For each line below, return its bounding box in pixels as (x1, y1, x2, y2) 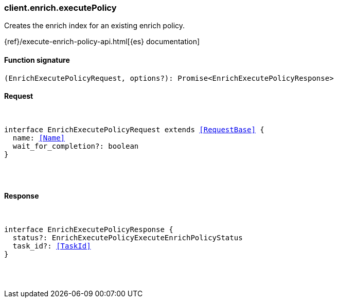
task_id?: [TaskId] (12, 242, 91, 251)
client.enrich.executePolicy (4, 3, 117, 13)
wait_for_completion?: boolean (12, 141, 139, 150)
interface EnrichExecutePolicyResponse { (4, 225, 173, 234)
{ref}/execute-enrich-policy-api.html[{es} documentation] (4, 37, 200, 46)
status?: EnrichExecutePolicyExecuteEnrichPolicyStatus (12, 234, 243, 242)
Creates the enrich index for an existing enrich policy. (4, 21, 185, 30)
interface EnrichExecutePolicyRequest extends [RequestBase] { (4, 125, 264, 134)
